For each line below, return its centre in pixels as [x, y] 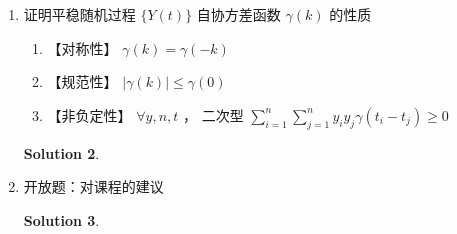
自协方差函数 [238, 14]
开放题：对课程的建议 [93, 186]
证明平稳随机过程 [79, 14]
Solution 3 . [61, 219]
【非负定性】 [89, 114]
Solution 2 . [61, 152]
